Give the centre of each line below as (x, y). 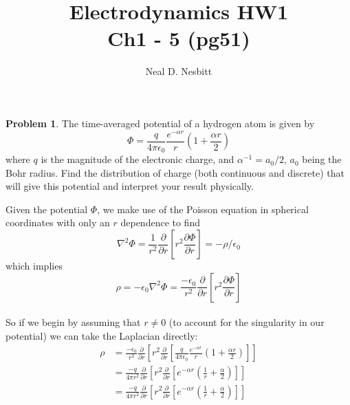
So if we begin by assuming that (73, 322)
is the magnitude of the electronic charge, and (138, 159)
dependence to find (160, 222)
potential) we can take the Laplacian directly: (102, 335)
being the (322, 159)
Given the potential (47, 209)
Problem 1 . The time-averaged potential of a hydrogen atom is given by (160, 123)
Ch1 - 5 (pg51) (179, 38)
